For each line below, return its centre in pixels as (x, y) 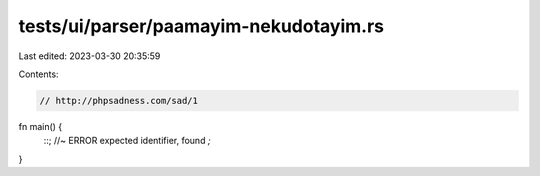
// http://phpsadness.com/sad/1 (119, 100)
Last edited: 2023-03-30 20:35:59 (89, 56)
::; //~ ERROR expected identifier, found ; (127, 141)
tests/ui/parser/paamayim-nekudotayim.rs (201, 26)
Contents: (38, 74)
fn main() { (40, 126)
